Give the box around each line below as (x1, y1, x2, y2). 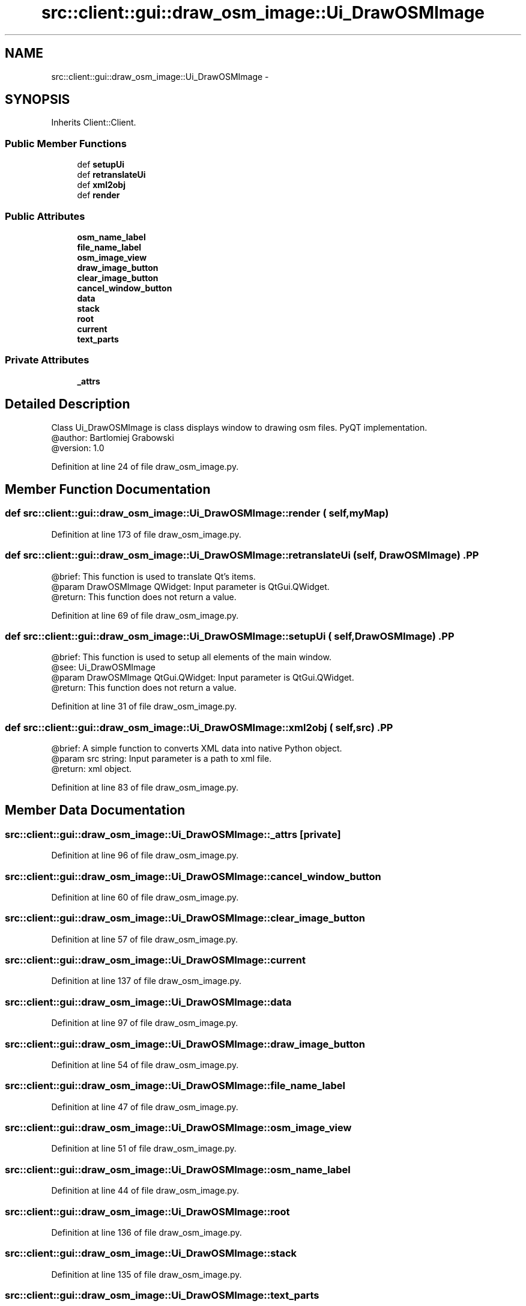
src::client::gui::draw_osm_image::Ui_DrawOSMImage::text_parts (5, 1289, 319, 1302)
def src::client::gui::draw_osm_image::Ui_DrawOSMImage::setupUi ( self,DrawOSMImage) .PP (5, 630, 455, 642)
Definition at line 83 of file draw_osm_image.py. (51, 782, 239, 792)
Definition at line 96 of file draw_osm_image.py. (51, 850, 239, 861)
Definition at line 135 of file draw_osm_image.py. (51, 1269, 242, 1280)
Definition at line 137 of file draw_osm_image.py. (51, 976, 242, 986)
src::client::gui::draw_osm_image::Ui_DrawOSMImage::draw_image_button (5, 1037, 366, 1050)
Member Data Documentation (5, 803, 186, 818)
